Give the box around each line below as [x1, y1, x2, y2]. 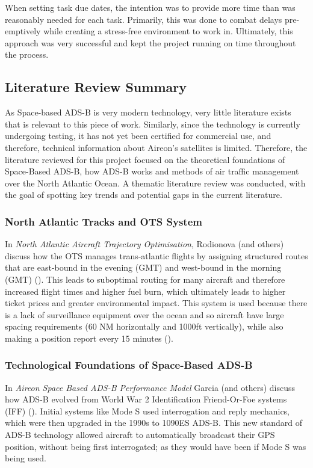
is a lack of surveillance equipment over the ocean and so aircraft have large [5, 308, 284, 321]
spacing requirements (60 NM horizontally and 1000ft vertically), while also [5, 320, 284, 333]
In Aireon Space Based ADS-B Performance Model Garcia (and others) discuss [5, 381, 296, 393]
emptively [5, 25, 41, 37]
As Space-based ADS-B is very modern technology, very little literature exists [5, 106, 291, 119]
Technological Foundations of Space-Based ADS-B [5, 357, 253, 372]
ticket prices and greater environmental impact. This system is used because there [5, 297, 308, 309]
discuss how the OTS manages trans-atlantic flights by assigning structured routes [5, 249, 308, 262]
